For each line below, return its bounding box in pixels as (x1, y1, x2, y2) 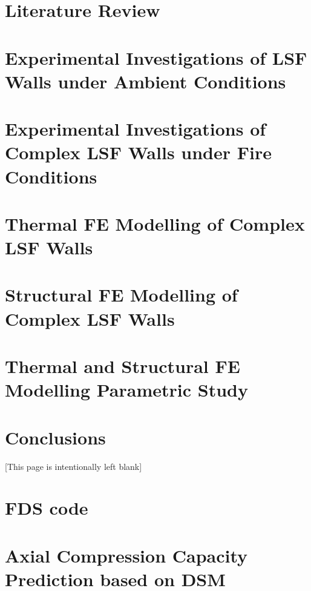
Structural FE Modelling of (5, 282, 238, 307)
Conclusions (5, 424, 106, 449)
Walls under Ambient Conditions (5, 68, 286, 93)
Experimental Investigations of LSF (5, 45, 307, 70)
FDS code (5, 495, 88, 520)
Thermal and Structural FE (5, 354, 240, 378)
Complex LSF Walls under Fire (5, 140, 272, 165)
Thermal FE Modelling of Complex (5, 211, 305, 236)
